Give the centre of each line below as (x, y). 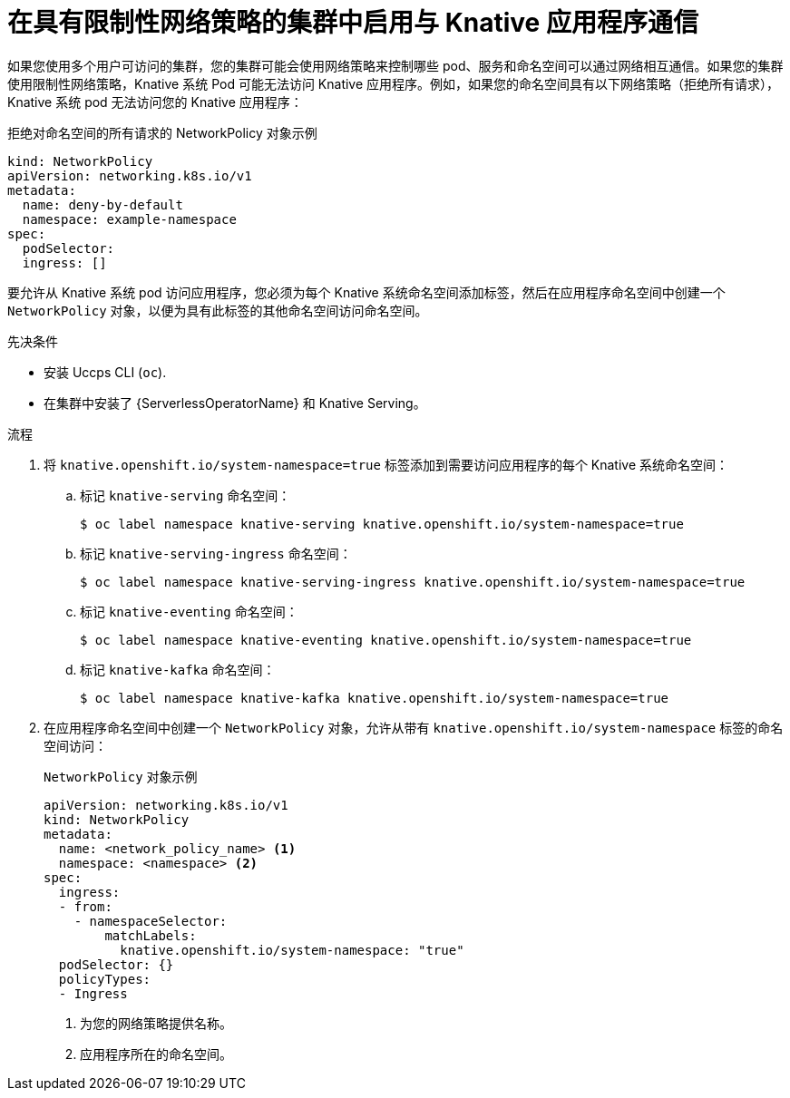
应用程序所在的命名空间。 (156, 1054)
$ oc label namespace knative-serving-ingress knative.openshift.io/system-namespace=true (413, 582)
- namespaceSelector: (151, 921)
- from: (85, 906)
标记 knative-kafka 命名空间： (178, 669)
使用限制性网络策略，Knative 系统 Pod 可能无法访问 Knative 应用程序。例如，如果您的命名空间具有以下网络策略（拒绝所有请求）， (394, 83)
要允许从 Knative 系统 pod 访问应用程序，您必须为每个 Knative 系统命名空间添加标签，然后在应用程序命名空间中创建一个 (366, 292)
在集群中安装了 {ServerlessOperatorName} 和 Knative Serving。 (235, 403)
